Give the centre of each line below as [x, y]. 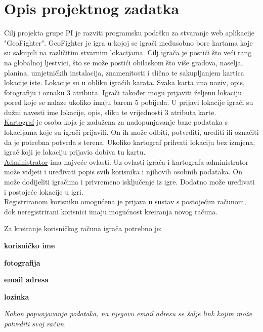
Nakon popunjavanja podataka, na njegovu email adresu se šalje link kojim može [128, 313]
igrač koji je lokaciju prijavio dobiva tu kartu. [75, 152]
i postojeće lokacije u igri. [44, 191]
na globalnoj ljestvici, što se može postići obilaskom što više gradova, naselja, [124, 62]
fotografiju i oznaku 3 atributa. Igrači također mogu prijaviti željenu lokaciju [123, 92]
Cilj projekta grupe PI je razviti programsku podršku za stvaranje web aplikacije [129, 33]
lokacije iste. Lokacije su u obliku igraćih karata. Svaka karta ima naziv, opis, [124, 82]
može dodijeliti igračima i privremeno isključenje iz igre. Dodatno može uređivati [129, 182]
